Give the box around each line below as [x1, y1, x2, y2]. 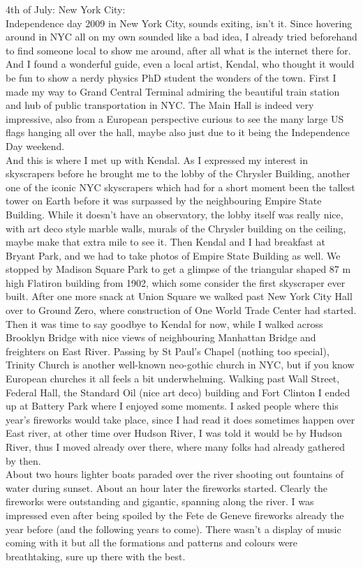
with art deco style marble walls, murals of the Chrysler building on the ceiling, [6, 221, 346, 235]
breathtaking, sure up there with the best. [6, 548, 186, 563]
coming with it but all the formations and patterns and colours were [6, 535, 298, 550]
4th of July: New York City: [6, 2, 126, 16]
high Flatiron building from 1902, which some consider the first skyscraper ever [6, 275, 346, 290]
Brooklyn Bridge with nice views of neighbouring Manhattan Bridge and [6, 330, 316, 345]
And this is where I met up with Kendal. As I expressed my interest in [6, 152, 308, 167]
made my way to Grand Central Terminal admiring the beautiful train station [6, 84, 340, 98]
